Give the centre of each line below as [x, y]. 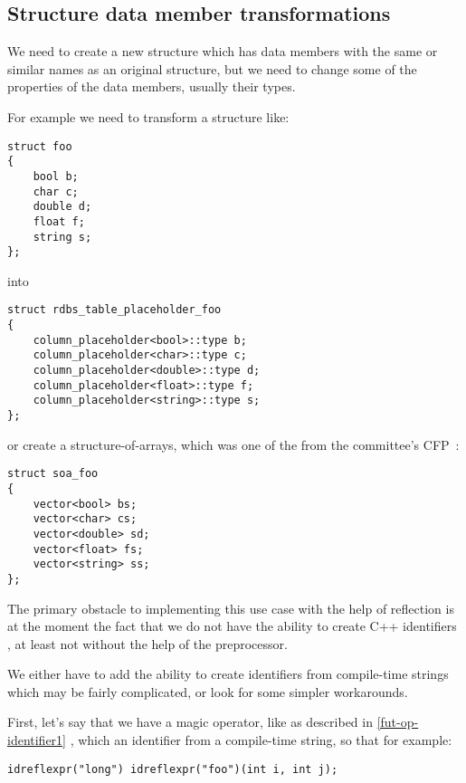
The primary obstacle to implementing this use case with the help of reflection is [231, 608]
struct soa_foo [53, 474]
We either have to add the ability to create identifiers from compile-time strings [228, 674]
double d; [62, 207]
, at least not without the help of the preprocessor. [147, 643]
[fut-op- [398, 722]
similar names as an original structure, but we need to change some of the [212, 68]
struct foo [40, 146]
